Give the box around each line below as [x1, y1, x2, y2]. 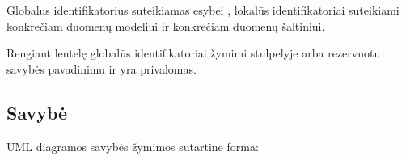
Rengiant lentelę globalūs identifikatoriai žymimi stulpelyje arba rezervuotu [6, 44, 381, 61]
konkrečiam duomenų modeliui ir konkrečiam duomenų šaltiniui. [6, 17, 325, 34]
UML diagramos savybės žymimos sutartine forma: [6, 137, 259, 154]
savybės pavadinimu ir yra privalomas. [6, 60, 197, 77]
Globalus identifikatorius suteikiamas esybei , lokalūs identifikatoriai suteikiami [6, 2, 400, 18]
